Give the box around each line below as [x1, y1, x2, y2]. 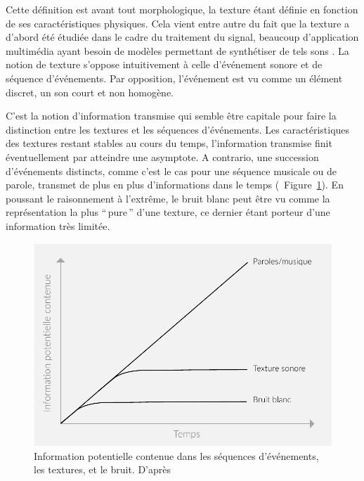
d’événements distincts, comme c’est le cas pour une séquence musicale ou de [6, 163, 337, 178]
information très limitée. [6, 218, 110, 233]
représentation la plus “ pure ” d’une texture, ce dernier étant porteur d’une [6, 205, 330, 219]
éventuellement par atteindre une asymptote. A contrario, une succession [6, 149, 319, 164]
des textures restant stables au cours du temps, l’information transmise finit [6, 136, 332, 150]
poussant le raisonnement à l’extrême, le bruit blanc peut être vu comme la [6, 191, 330, 205]
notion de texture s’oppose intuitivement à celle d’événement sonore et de [6, 57, 323, 72]
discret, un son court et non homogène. [6, 84, 174, 99]
